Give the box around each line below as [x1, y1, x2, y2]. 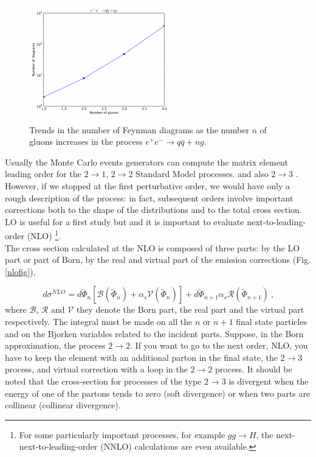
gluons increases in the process [29, 135, 143, 148]
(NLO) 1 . [27, 228, 61, 242]
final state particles [236, 315, 307, 327]
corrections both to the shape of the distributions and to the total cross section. [5, 203, 302, 216]
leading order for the [5, 167, 81, 180]
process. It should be [215, 363, 292, 375]
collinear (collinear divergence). [5, 399, 121, 411]
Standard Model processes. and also [136, 167, 269, 180]
